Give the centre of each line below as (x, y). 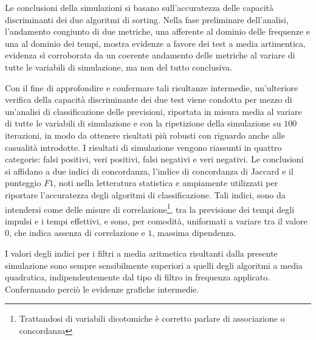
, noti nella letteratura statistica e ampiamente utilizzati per (166, 183)
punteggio (23, 183)
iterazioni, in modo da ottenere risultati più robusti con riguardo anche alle (145, 135)
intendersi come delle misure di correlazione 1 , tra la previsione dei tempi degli (150, 208)
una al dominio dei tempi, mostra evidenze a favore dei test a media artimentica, (155, 43)
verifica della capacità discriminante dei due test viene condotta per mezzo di (149, 99)
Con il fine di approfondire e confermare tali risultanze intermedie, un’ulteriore (152, 87)
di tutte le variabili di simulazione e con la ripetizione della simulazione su (143, 123)
